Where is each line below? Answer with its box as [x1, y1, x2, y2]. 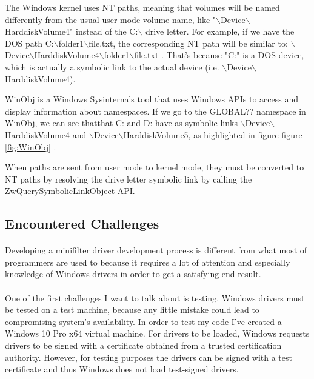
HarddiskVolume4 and [5, 128, 87, 141]
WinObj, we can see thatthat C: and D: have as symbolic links [5, 116, 238, 129]
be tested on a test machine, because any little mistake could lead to [5, 303, 259, 316]
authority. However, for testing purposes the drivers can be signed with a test [5, 350, 292, 363]
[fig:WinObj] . [5, 140, 56, 153]
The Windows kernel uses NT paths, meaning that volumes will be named [5, 1, 280, 13]
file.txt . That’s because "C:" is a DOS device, [134, 49, 304, 61]
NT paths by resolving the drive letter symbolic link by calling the [5, 172, 252, 185]
